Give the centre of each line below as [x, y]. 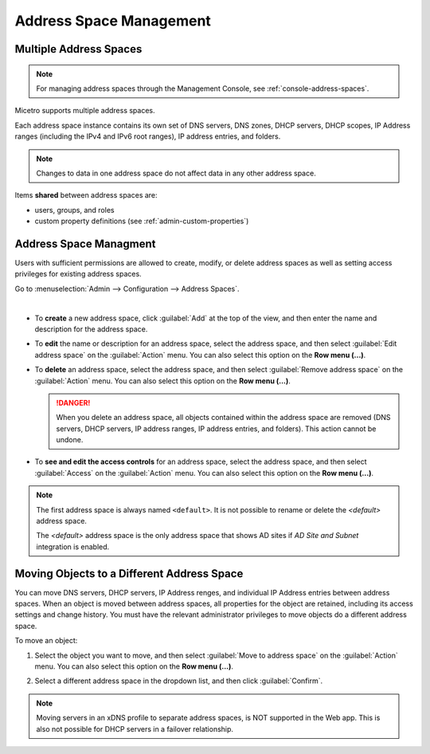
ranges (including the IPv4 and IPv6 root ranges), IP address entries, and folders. [148, 136]
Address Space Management [113, 21]
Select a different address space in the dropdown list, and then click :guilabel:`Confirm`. [179, 681]
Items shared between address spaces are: [86, 195]
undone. [70, 440]
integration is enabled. [73, 547]
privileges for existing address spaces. [78, 274]
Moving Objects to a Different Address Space [129, 573]
